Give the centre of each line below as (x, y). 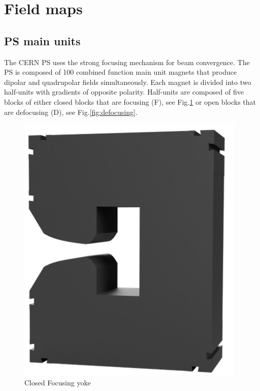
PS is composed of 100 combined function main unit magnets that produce (121, 72)
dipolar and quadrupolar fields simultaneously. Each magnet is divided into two (128, 82)
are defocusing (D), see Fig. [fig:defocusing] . (71, 112)
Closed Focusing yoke (58, 382)
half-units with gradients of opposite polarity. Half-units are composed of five (124, 92)
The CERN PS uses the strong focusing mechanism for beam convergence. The (127, 62)
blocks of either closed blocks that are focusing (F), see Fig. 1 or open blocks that (130, 101)
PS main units (42, 40)
